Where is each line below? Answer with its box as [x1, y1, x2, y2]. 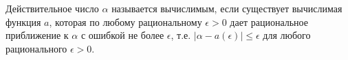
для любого [263, 28, 311, 42]
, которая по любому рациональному [49, 14, 202, 29]
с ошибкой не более [80, 28, 164, 42]
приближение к [6, 28, 69, 42]
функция [6, 14, 41, 29]
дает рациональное [230, 14, 308, 29]
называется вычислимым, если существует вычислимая [111, 1, 342, 15]
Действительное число [6, 1, 99, 15]
